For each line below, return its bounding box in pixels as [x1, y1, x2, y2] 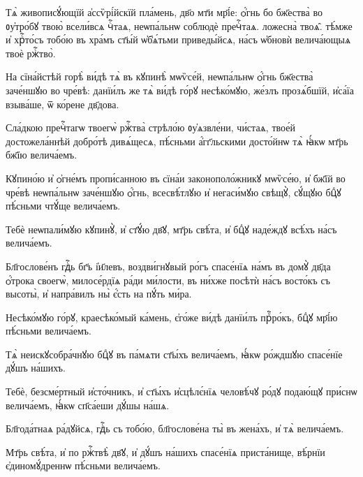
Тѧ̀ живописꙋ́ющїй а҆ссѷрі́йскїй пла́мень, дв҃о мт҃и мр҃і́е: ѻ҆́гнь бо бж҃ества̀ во [6, 5, 323, 19]
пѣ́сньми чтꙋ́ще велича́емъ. [6, 198, 121, 213]
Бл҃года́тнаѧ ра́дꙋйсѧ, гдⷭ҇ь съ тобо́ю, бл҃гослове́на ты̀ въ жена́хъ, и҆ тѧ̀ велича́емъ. [6, 421, 344, 436]
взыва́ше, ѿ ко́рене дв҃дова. [6, 96, 119, 111]
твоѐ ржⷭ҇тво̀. [6, 45, 56, 60]
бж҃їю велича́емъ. [6, 147, 77, 162]
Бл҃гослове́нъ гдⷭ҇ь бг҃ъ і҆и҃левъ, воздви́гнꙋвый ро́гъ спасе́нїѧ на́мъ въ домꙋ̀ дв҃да [6, 258, 331, 273]
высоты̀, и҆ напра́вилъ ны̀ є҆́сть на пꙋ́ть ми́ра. [6, 286, 192, 301]
